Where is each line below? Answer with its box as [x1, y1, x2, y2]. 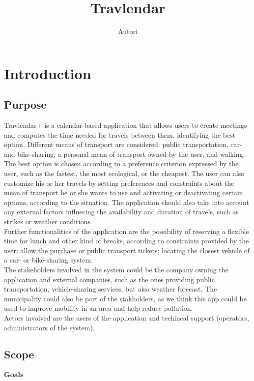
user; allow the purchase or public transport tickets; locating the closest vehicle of [4, 245, 250, 255]
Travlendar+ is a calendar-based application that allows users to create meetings [4, 120, 247, 130]
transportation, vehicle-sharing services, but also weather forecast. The [4, 284, 217, 294]
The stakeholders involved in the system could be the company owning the [4, 264, 228, 275]
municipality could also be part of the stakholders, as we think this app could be [4, 293, 247, 303]
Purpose [4, 97, 47, 112]
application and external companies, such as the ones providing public [4, 274, 215, 284]
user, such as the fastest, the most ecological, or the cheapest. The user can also [4, 168, 245, 178]
